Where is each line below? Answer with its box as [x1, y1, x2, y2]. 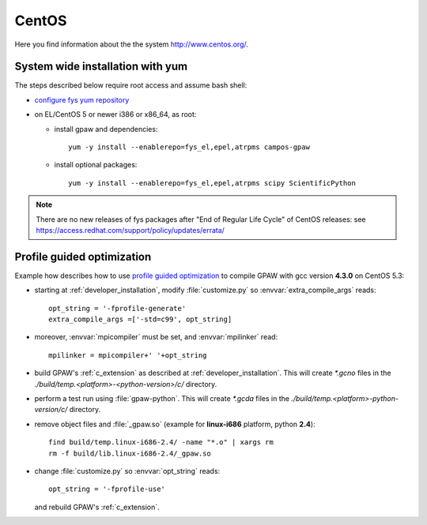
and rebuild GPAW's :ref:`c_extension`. [34, 502, 160, 512]
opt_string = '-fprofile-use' [48, 485, 166, 493]
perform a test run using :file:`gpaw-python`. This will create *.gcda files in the [34, 394, 290, 403]
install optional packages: [54, 160, 138, 170]
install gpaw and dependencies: [54, 124, 158, 133]
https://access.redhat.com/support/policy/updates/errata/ [36, 225, 225, 234]
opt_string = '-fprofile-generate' [48, 304, 187, 313]
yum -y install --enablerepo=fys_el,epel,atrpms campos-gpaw [68, 143, 310, 152]
